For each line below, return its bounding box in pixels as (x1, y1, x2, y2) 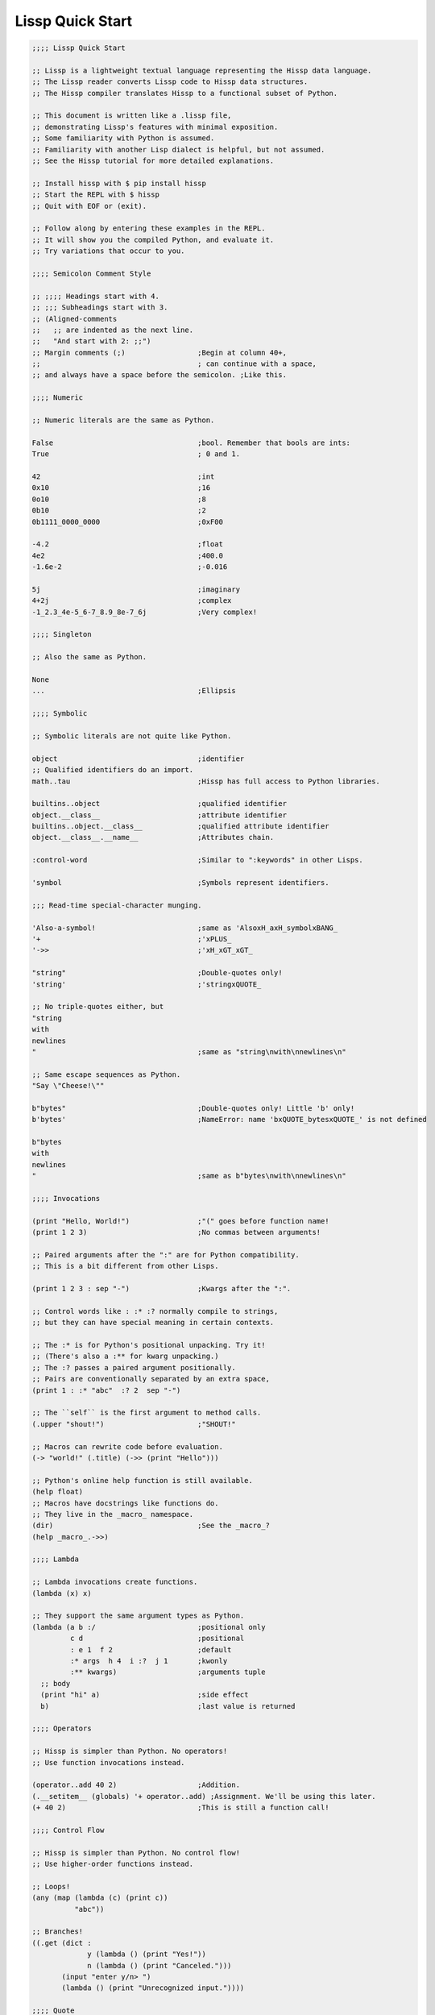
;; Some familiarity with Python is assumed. (31, 134, 215, 143)
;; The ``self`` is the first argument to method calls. (31, 1408, 262, 1418)
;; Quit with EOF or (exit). (31, 201, 147, 210)
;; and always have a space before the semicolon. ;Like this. (31, 371, 288, 380)
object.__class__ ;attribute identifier (31, 810, 288, 820)
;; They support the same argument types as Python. (31, 1611, 245, 1620)
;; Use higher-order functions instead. (31, 1859, 193, 1869)
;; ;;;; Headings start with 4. (31, 291, 160, 301)
